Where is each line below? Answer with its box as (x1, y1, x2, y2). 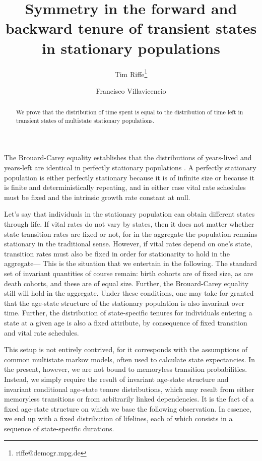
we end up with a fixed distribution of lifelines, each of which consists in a (4, 413, 233, 424)
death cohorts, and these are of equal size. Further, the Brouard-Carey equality (4, 278, 249, 288)
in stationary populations (42, 37, 220, 58)
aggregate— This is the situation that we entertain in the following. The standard (4, 258, 257, 269)
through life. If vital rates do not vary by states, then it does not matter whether (4, 219, 254, 229)
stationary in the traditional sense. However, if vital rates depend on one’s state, (4, 238, 252, 249)
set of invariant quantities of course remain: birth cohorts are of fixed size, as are (4, 268, 253, 278)
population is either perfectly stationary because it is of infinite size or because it (4, 172, 254, 182)
